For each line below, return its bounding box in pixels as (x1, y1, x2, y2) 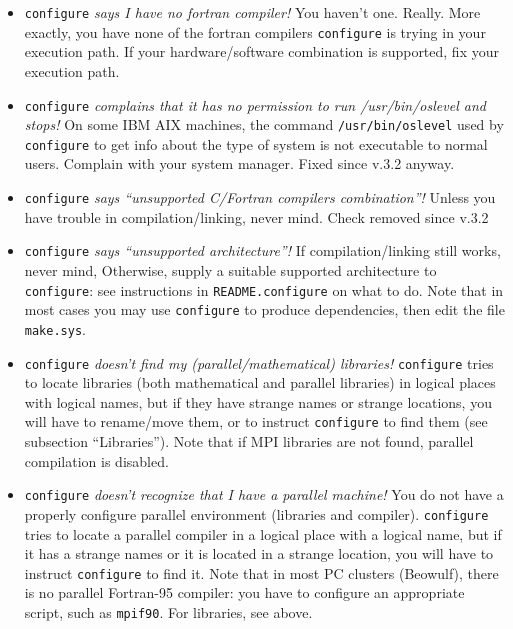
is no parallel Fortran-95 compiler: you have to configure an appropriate (24, 582, 465, 603)
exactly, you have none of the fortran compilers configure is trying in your (24, 21, 486, 42)
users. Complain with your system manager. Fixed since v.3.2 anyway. (24, 153, 455, 174)
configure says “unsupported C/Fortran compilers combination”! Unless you (24, 187, 496, 208)
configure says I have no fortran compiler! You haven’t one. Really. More (24, 2, 481, 22)
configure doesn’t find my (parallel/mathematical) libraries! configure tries (24, 352, 494, 373)
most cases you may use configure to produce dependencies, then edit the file (24, 299, 505, 320)
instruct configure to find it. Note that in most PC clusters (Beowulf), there (24, 562, 499, 583)
